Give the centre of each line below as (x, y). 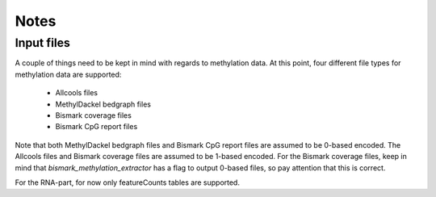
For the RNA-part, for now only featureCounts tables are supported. (127, 182)
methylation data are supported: (68, 74)
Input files (42, 43)
